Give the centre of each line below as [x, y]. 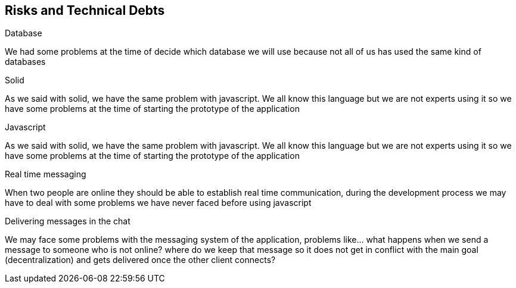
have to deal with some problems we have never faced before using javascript [158, 203]
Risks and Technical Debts [85, 10]
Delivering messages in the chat [68, 221]
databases [25, 62]
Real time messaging [46, 174]
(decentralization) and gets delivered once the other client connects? [140, 260]
